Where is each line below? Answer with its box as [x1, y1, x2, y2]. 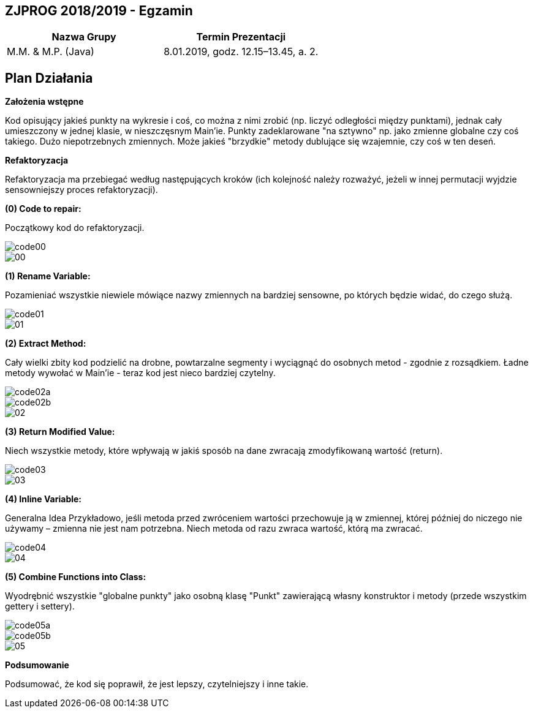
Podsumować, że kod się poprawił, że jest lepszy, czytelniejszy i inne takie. [5, 679, 309, 690]
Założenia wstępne [5, 96, 84, 107]
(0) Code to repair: [5, 203, 81, 214]
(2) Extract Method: [5, 338, 86, 349]
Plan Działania [5, 70, 93, 86]
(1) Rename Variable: [5, 271, 91, 282]
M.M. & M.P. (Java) [7, 45, 94, 58]
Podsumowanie [5, 660, 69, 671]
